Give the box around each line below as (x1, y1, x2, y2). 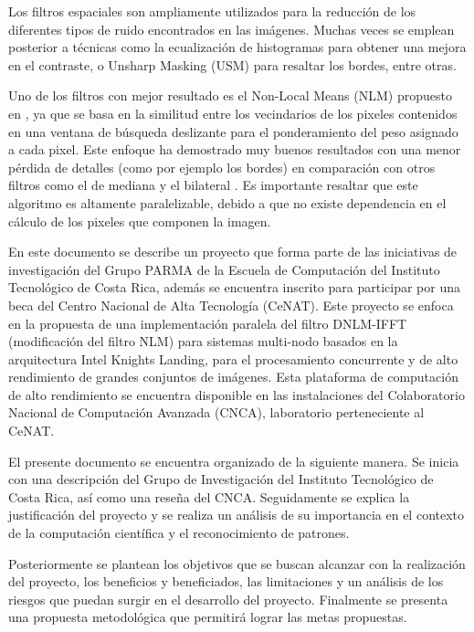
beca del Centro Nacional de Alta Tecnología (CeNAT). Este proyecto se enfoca (8, 295, 454, 314)
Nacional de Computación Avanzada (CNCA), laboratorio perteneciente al (8, 403, 425, 422)
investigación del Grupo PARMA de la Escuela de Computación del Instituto (8, 259, 440, 279)
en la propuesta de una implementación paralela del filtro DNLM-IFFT (8, 313, 407, 332)
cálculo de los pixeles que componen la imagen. (8, 211, 271, 230)
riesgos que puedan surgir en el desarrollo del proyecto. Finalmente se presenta (8, 589, 448, 608)
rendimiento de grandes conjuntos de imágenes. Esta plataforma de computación (8, 367, 458, 386)
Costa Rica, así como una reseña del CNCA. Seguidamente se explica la (8, 487, 410, 506)
